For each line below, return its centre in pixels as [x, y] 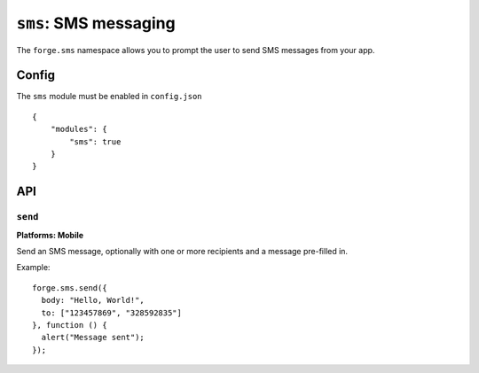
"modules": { [79, 129]
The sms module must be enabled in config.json [110, 97]
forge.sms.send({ [70, 288]
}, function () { [70, 325]
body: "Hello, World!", [93, 300]
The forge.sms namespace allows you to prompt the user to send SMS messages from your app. [196, 50]
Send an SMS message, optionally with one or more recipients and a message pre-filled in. [182, 251]
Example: [33, 268]
